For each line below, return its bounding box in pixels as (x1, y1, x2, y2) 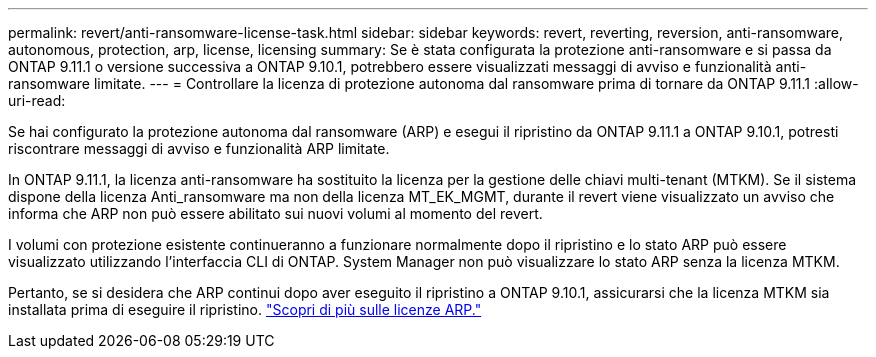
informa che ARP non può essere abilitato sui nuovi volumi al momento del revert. (8, 205, 543, 222)
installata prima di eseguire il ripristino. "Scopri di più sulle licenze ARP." (8, 301, 482, 318)
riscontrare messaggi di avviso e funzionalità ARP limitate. (8, 140, 390, 157)
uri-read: (8, 92, 66, 109)
